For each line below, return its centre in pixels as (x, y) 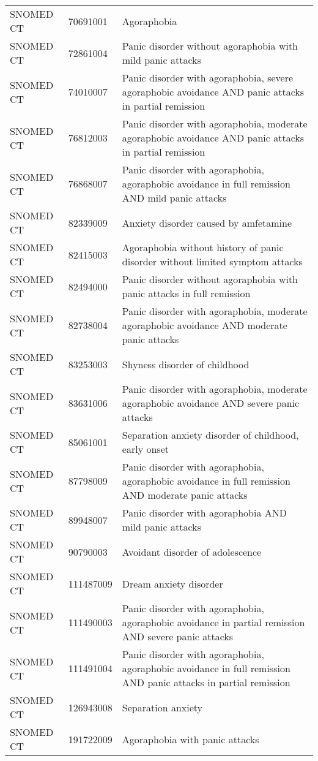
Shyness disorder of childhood (186, 364)
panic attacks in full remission (186, 293)
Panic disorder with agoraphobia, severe (208, 78)
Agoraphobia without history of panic (203, 247)
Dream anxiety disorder (172, 583)
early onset (145, 449)
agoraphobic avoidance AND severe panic (211, 403)
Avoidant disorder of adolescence (192, 551)
